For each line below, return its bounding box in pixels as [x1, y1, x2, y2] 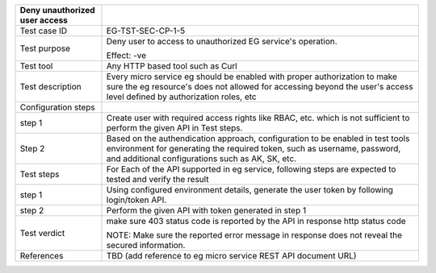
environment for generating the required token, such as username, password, [106, 143, 401, 154]
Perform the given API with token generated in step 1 [106, 205, 307, 216]
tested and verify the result [106, 174, 209, 184]
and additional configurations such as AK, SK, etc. [106, 153, 297, 164]
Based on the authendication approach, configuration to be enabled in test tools [106, 133, 410, 144]
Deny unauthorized [19, 5, 96, 15]
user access [19, 14, 69, 26]
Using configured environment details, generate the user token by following [106, 184, 393, 195]
